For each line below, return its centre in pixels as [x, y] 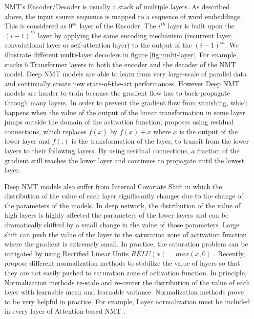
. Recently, [229, 253]
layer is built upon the [201, 26]
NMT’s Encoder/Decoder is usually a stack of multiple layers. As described [117, 6]
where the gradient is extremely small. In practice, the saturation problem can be [126, 244]
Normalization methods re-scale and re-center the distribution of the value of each [127, 282]
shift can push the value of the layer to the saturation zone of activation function [126, 234]
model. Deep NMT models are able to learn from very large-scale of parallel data [126, 74]
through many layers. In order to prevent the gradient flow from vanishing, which [126, 102]
